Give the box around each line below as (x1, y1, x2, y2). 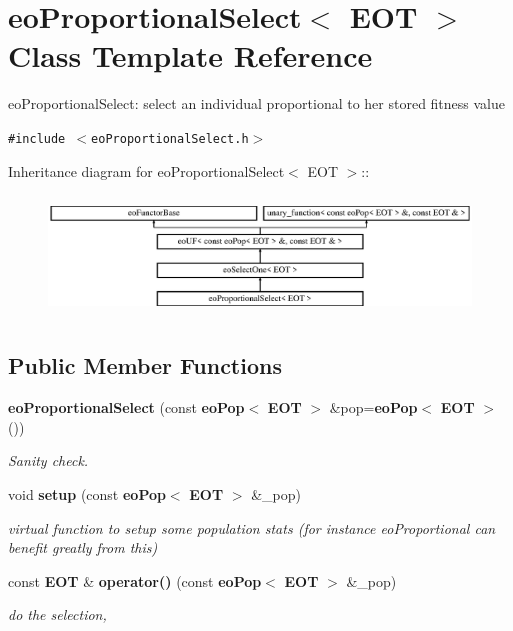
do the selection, (8, 604, 107, 625)
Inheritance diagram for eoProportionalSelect (8, 160, 285, 181)
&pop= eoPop (329, 397, 418, 418)
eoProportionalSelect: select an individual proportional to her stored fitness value (8, 93, 506, 114)
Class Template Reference (8, 35, 373, 76)
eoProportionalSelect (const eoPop (8, 397, 245, 418)
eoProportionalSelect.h (91, 131, 249, 146)
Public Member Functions (8, 350, 282, 381)
